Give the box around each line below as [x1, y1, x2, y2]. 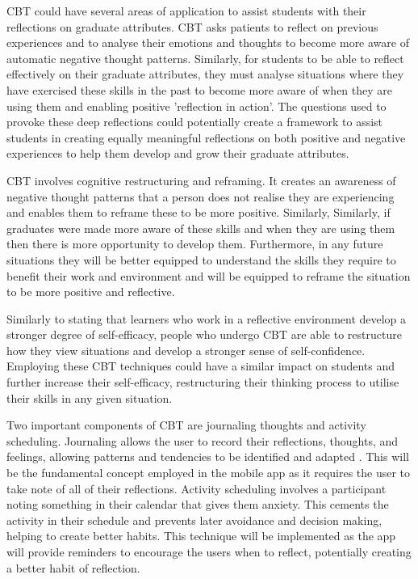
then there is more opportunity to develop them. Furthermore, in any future [6, 235, 383, 252]
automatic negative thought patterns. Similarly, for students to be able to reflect [6, 49, 404, 66]
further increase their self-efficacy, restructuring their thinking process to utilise [6, 374, 399, 391]
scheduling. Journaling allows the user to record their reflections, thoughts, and [6, 432, 399, 449]
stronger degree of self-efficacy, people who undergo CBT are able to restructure [6, 326, 402, 343]
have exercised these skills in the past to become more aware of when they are [6, 81, 393, 98]
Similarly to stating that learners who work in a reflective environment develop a [6, 310, 407, 327]
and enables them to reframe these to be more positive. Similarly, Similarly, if [6, 204, 391, 221]
